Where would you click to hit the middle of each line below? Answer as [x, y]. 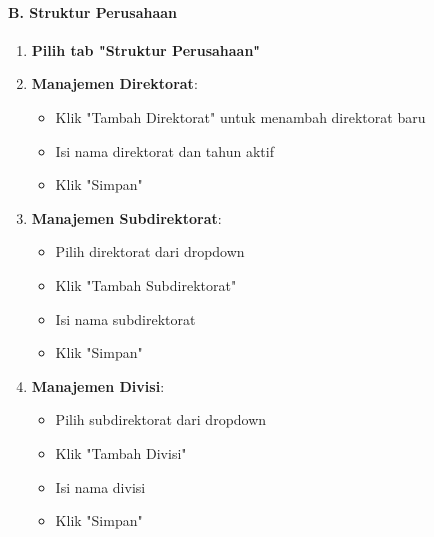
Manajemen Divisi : [98, 385]
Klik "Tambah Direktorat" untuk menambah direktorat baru [240, 116]
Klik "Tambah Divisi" [121, 452]
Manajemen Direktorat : [114, 83]
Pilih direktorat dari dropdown [150, 251]
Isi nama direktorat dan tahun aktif [164, 150]
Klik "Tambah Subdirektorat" [146, 284]
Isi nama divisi [100, 486]
